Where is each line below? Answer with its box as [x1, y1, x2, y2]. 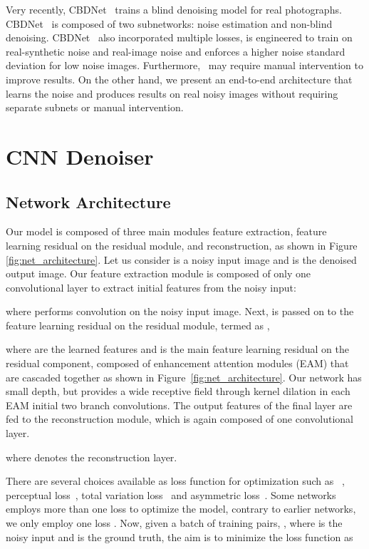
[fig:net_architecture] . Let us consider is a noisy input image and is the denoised [6, 252, 357, 267]
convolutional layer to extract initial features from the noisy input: [6, 279, 296, 294]
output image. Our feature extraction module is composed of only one [6, 266, 311, 281]
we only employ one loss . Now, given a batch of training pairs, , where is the [6, 515, 343, 530]
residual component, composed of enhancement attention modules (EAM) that [6, 356, 349, 371]
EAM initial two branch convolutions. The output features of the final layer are [6, 397, 353, 412]
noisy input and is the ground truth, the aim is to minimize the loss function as [6, 529, 353, 544]
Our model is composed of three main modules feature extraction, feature [6, 224, 327, 239]
